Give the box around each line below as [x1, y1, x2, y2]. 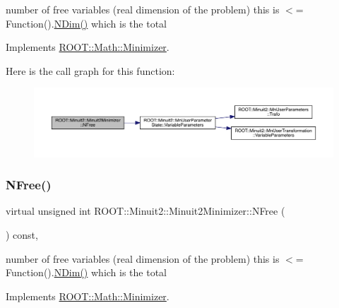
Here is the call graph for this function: [6, 63, 175, 78]
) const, [6, 227, 38, 242]
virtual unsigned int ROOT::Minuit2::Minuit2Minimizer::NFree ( [6, 203, 285, 218]
